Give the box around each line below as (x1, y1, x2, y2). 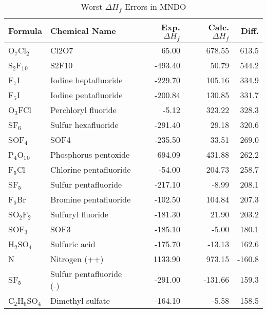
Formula (8, 25, 42, 37)
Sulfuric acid (50, 237, 96, 250)
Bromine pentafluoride (50, 193, 131, 205)
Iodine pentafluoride (50, 88, 123, 101)
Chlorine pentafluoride (50, 163, 131, 175)
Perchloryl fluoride (50, 103, 117, 116)
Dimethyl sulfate (50, 294, 110, 306)
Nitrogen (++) (50, 252, 104, 265)
